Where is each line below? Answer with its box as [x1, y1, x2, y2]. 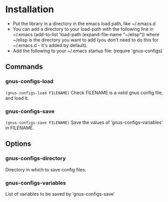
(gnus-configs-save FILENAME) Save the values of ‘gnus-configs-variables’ [5, 119, 163, 125]
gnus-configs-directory [5, 155, 66, 162]
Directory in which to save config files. [5, 166, 87, 172]
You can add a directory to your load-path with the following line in [12, 26, 154, 32]
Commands [5, 62, 44, 71]
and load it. [5, 95, 29, 101]
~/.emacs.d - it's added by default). [12, 42, 88, 48]
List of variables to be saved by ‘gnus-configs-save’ [5, 191, 115, 197]
